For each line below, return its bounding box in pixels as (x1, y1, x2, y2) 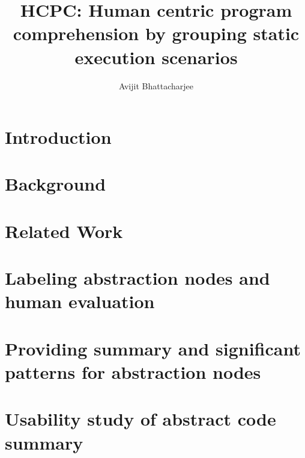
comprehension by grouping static (13, 21, 300, 46)
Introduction (5, 125, 112, 149)
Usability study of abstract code (5, 406, 276, 431)
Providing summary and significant (5, 336, 301, 360)
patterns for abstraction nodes (5, 359, 261, 384)
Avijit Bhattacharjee (119, 79, 193, 92)
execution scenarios (74, 44, 238, 69)
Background (5, 171, 106, 196)
